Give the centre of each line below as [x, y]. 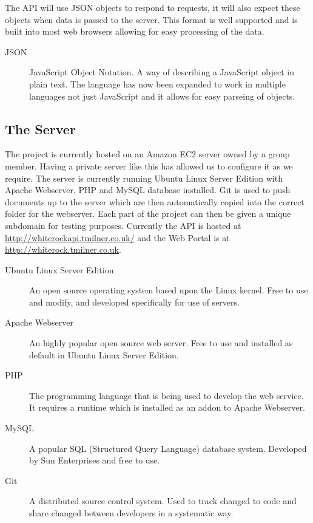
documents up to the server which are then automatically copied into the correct [155, 201]
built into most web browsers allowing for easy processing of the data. [135, 31]
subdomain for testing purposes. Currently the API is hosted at [123, 225]
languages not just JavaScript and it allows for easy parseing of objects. [162, 96]
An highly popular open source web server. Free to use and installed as [161, 343]
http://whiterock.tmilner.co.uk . [63, 249]
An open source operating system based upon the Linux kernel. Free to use [169, 290]
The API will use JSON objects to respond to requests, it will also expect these [153, 7]
